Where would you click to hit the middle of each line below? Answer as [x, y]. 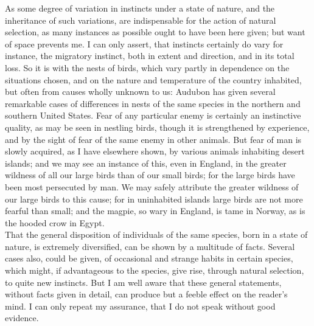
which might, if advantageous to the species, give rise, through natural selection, [155, 270]
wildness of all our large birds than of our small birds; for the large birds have [150, 175]
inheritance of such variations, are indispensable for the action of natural [141, 20]
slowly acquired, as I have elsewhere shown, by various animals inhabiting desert [155, 151]
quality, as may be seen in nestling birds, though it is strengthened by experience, [157, 127]
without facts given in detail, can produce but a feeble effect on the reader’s [146, 294]
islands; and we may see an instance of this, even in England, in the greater [146, 163]
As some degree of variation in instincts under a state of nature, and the [140, 8]
